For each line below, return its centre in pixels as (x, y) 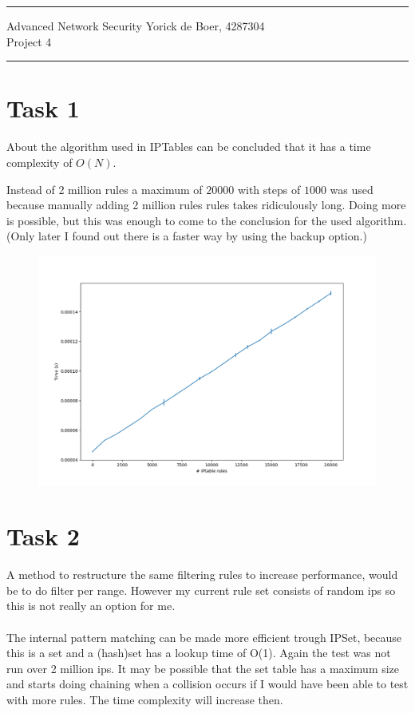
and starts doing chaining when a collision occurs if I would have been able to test (207, 684)
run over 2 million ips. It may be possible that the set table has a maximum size (203, 668)
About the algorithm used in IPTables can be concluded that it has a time (189, 147)
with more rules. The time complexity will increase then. (145, 699)
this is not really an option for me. (91, 606)
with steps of (269, 189)
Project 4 (29, 41)
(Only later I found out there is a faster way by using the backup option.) (187, 236)
